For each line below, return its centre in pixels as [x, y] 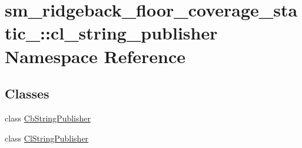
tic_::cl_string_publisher [111, 33]
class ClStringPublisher [47, 138]
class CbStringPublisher [48, 118]
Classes [27, 93]
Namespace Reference [95, 56]
